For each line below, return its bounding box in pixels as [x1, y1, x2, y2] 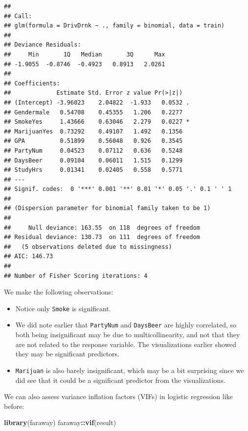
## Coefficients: [4, 80, 60, 87]
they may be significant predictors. [15, 349, 119, 359]
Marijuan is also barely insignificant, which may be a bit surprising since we [15, 365, 244, 375]
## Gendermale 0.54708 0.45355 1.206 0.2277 [4, 108, 183, 116]
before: [4, 401, 24, 411]
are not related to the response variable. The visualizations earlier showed [15, 339, 237, 349]
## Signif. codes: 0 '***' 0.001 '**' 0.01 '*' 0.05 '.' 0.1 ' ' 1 [4, 186, 232, 193]
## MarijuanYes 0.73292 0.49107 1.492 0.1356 [4, 128, 183, 135]
